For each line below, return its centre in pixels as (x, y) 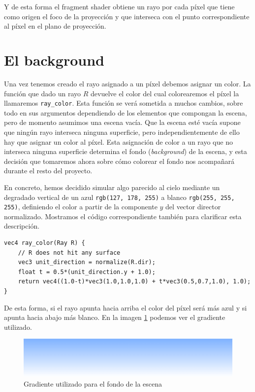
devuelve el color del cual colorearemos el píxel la (165, 93)
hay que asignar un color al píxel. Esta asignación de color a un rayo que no (118, 141)
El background (54, 59)
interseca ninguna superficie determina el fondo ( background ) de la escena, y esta (126, 151)
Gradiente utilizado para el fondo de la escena (93, 384)
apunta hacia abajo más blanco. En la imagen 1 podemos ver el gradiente (115, 317)
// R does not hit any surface (69, 253)
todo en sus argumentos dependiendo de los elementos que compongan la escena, (126, 112)
